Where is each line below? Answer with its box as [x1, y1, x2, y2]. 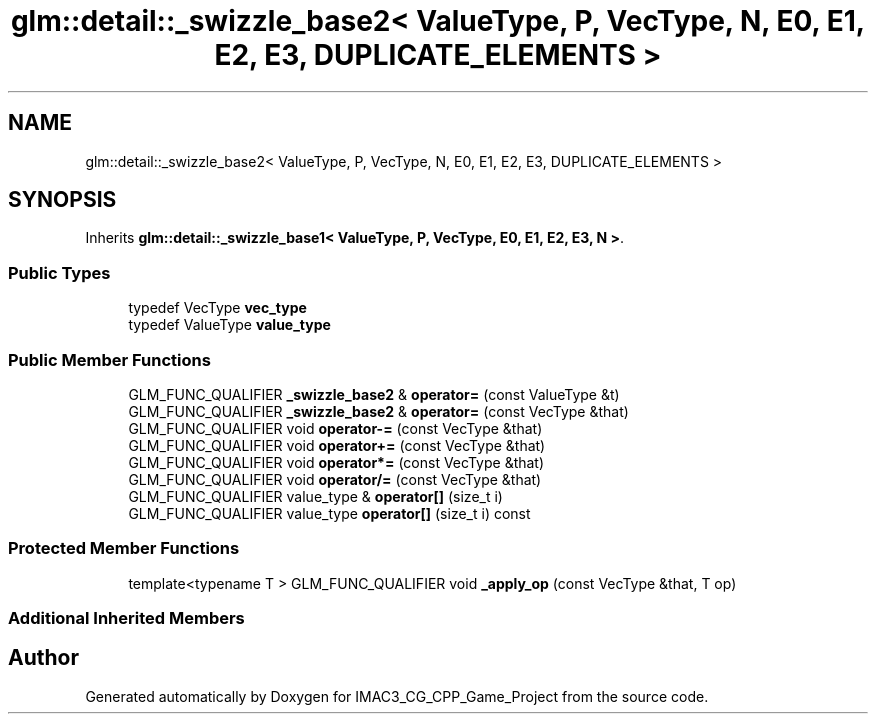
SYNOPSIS [8, 187, 117, 213]
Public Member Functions [8, 349, 211, 370]
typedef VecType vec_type [128, 299, 307, 317]
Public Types [8, 262, 111, 283]
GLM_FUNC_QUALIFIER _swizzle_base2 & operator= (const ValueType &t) [128, 385, 620, 403]
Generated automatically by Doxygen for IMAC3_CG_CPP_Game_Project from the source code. [85, 687, 709, 705]
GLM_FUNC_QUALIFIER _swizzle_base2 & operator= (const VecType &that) [128, 402, 629, 420]
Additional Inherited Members [8, 608, 245, 629]
